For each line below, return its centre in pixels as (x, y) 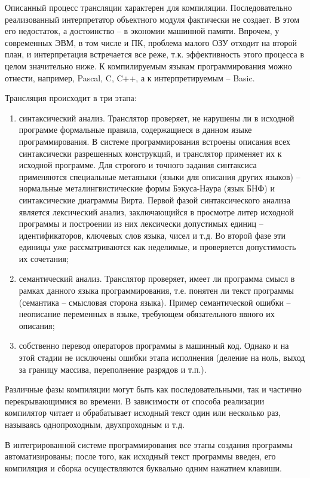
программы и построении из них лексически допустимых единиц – (141, 223)
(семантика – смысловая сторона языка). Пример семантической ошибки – (155, 302)
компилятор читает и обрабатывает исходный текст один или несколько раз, (143, 412)
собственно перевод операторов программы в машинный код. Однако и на (154, 345)
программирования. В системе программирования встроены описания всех (155, 141)
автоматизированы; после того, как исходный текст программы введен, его (140, 456)
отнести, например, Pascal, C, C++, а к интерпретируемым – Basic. (130, 77)
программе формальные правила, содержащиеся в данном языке (135, 130)
